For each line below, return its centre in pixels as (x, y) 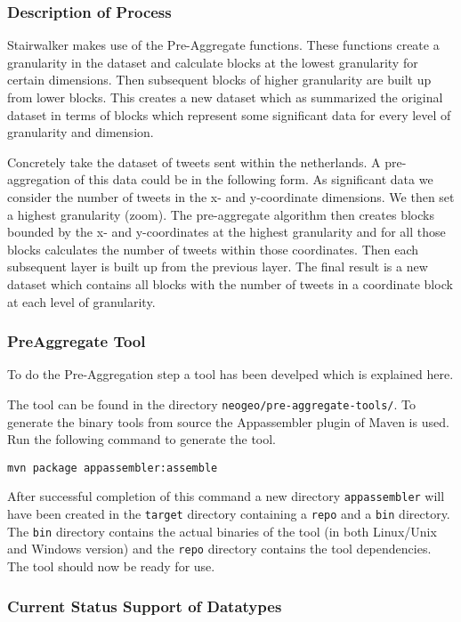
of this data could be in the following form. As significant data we (254, 179)
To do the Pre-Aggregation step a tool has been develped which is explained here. (230, 374)
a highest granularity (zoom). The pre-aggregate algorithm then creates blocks (221, 214)
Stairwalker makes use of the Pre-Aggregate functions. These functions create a (223, 45)
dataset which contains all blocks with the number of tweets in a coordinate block (230, 283)
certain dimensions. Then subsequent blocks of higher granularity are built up (219, 80)
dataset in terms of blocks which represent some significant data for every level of (229, 114)
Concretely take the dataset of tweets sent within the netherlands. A (194, 162)
